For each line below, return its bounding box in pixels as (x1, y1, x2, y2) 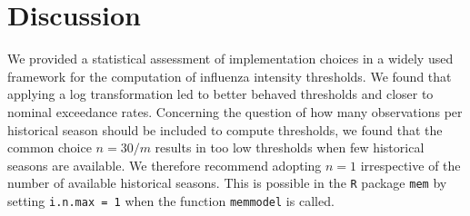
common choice (7, 138, 92, 157)
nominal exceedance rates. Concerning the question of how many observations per (7, 102, 463, 121)
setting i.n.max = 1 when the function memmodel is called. (7, 191, 335, 210)
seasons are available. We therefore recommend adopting (7, 155, 322, 174)
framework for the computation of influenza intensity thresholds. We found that (7, 66, 452, 85)
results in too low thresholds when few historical (155, 138, 425, 157)
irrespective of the (360, 155, 461, 174)
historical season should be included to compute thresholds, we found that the (7, 120, 443, 139)
